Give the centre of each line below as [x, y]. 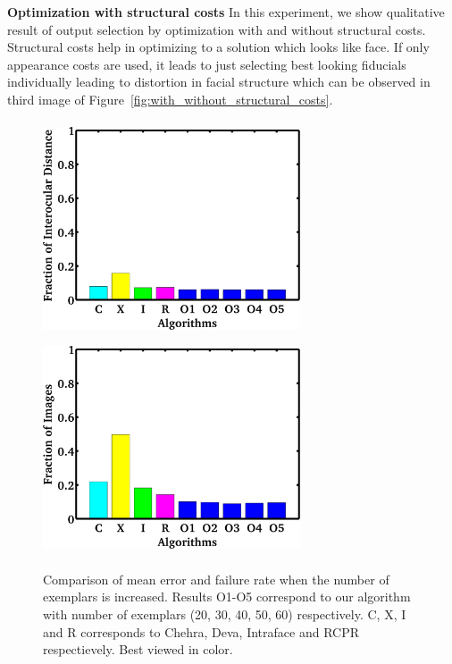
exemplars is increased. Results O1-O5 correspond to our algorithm [227, 597]
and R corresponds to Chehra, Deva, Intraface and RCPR [201, 631]
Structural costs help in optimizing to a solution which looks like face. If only [218, 47]
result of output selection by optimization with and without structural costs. [217, 29]
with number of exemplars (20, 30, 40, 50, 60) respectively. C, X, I [225, 614]
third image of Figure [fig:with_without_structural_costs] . [170, 99]
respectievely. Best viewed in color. [138, 649]
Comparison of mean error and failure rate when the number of [216, 579]
